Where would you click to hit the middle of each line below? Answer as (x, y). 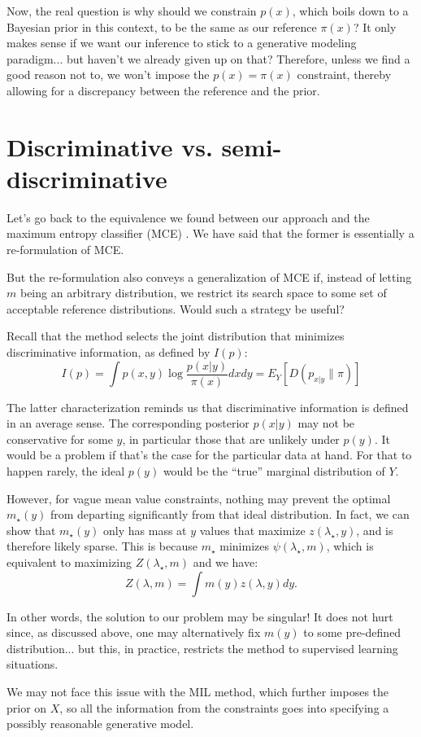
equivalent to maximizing (69, 562)
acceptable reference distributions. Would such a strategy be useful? (176, 308)
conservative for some (60, 439)
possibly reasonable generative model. (100, 724)
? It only (375, 26)
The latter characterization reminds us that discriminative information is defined (208, 407)
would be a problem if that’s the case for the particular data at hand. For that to (209, 455)
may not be (326, 423)
